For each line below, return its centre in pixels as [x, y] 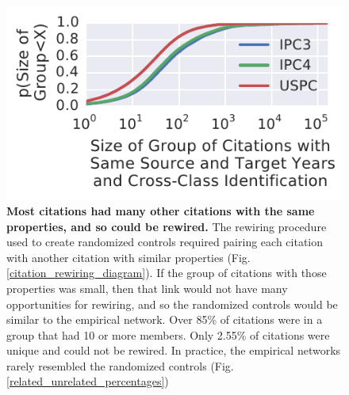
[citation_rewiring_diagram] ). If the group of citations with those [167, 273]
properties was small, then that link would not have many [147, 288]
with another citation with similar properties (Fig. [128, 257]
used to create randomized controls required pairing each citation [165, 242]
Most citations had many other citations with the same [161, 210]
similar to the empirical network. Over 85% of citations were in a [165, 319]
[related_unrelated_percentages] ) [88, 381]
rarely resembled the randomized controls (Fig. [120, 365]
